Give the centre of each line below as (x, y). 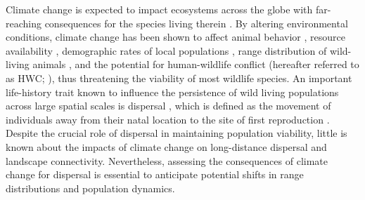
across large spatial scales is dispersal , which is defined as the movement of (168, 106)
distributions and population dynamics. (90, 188)
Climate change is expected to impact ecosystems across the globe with (159, 9)
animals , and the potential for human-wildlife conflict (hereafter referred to (196, 64)
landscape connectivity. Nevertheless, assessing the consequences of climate (167, 160)
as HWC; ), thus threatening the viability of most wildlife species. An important (179, 78)
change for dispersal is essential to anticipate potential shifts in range (155, 174)
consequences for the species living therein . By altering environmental (196, 23)
